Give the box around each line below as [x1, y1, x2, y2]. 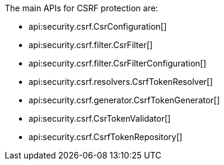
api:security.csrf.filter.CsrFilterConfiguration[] [29, 58, 207, 68]
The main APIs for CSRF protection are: [5, 3, 158, 13]
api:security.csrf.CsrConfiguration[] [29, 21, 167, 31]
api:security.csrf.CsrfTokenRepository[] [29, 132, 182, 142]
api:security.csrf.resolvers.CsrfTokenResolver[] [29, 77, 213, 87]
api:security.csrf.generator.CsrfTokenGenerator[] [29, 95, 220, 105]
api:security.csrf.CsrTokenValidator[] [29, 113, 171, 123]
